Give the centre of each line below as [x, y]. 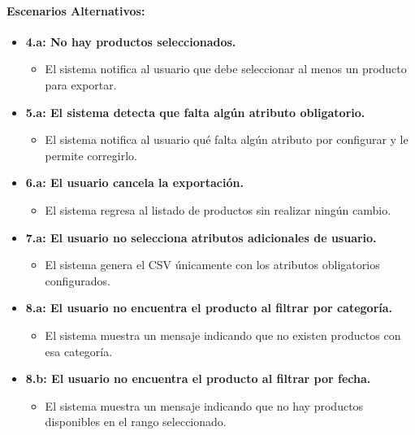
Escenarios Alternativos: [76, 10]
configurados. [78, 280]
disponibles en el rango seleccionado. [136, 422]
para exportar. [81, 84]
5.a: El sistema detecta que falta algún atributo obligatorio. [195, 112]
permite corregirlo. [91, 155]
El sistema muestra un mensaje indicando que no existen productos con [223, 335]
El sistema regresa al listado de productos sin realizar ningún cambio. [218, 209]
